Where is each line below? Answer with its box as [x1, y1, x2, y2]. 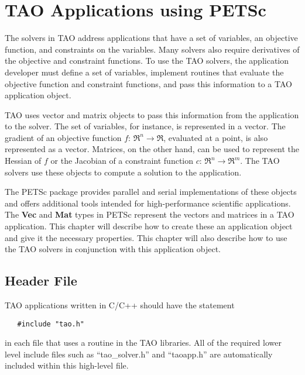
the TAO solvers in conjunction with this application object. [5, 243, 221, 255]
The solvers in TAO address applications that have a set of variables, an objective [5, 32, 298, 44]
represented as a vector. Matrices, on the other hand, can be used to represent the [5, 143, 300, 155]
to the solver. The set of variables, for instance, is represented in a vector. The [5, 120, 286, 132]
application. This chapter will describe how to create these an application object [5, 220, 293, 232]
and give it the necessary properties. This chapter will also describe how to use [5, 231, 287, 243]
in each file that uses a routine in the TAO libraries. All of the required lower [5, 336, 282, 349]
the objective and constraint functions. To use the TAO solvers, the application [5, 54, 289, 67]
